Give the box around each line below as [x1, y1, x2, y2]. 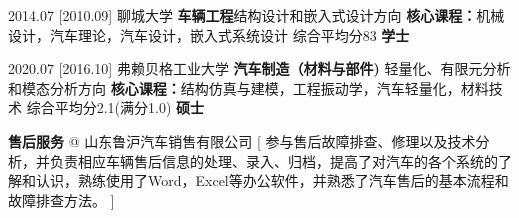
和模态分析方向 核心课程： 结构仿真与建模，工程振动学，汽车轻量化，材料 [8, 77, 489, 98]
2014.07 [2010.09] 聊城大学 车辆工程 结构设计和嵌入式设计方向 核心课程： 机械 [8, 5, 505, 25]
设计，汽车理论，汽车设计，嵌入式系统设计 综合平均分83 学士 [8, 24, 410, 45]
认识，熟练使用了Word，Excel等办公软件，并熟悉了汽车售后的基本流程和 [35, 170, 509, 191]
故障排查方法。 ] [8, 189, 115, 210]
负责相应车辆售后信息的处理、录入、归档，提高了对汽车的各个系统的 [49, 150, 498, 171]
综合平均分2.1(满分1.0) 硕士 [26, 97, 205, 118]
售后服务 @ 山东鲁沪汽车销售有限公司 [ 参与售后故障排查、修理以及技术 [8, 130, 476, 151]
